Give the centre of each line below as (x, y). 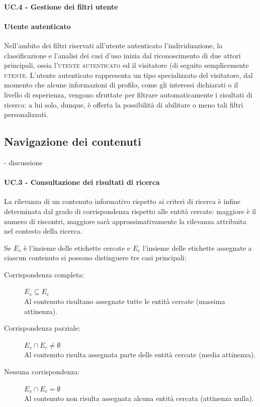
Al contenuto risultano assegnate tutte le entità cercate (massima (125, 301)
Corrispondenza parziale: (42, 328)
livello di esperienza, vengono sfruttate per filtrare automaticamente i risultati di (128, 94)
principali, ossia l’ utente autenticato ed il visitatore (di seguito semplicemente (126, 65)
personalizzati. (26, 114)
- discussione (23, 162)
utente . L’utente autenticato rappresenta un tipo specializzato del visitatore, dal (128, 75)
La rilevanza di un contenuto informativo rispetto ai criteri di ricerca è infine (122, 201)
